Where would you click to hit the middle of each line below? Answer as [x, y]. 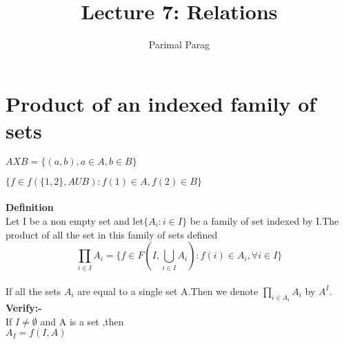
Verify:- [24, 308]
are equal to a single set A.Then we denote [168, 291]
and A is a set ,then [82, 321]
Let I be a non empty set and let [75, 221]
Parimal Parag [179, 44]
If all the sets [33, 291]
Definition [30, 207]
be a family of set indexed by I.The [264, 221]
